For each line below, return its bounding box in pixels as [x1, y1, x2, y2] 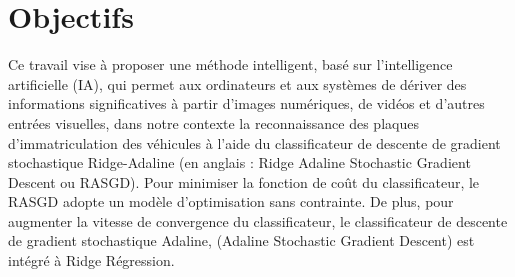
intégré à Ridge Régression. [8, 250, 175, 271]
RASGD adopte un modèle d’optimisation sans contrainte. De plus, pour [8, 191, 454, 212]
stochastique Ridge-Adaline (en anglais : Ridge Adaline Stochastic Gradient [8, 152, 471, 173]
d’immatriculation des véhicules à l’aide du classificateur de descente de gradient [8, 132, 501, 153]
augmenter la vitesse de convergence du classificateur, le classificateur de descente [8, 210, 508, 231]
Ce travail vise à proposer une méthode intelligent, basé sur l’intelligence [8, 54, 453, 75]
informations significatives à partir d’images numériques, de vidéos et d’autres [8, 93, 485, 114]
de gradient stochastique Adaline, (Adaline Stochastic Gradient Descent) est [8, 230, 475, 251]
